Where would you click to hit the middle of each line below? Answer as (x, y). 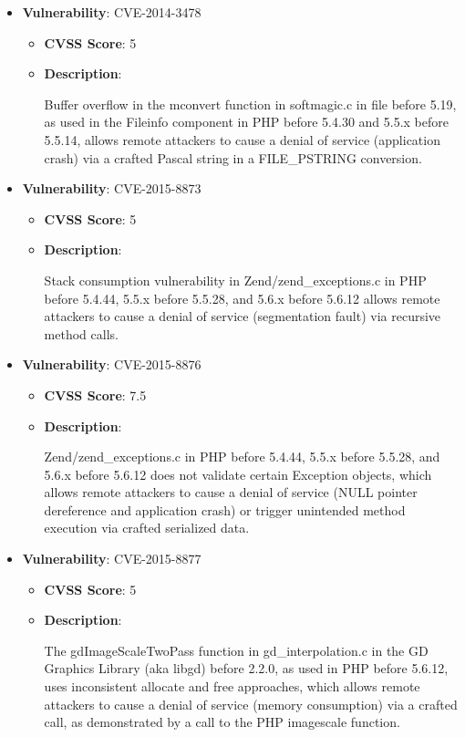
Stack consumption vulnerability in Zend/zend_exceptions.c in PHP (235, 280)
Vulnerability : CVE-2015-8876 (112, 364)
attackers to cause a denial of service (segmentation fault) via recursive (243, 316)
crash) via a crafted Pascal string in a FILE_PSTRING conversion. (233, 157)
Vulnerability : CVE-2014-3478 (112, 12)
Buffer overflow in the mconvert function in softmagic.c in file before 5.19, (250, 104)
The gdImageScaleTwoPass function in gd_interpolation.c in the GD (236, 650)
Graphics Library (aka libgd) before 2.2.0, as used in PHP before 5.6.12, (246, 668)
